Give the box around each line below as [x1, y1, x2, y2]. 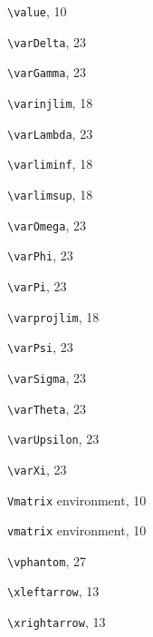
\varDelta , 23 [7, 32, 86, 51]
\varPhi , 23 [7, 246, 73, 265]
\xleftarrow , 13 [7, 582, 100, 601]
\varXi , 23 [7, 459, 67, 478]
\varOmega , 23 [7, 215, 86, 234]
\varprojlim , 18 [7, 307, 100, 326]
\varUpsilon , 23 [7, 429, 100, 448]
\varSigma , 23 [7, 367, 86, 387]
